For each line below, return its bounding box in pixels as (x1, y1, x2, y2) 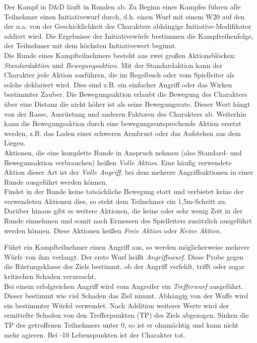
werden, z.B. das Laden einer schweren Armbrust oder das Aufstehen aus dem (4, 128, 241, 138)
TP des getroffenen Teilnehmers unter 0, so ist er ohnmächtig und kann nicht (4, 320, 239, 330)
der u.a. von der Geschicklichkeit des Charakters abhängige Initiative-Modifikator (4, 21, 252, 31)
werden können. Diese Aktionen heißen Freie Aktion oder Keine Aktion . (4, 225, 222, 235)
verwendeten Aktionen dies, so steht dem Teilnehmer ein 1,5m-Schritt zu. (4, 196, 227, 206)
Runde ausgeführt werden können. (4, 176, 108, 187)
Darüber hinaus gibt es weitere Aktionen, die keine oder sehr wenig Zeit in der (4, 206, 243, 216)
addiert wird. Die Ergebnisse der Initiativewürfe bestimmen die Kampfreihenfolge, (4, 30, 254, 41)
